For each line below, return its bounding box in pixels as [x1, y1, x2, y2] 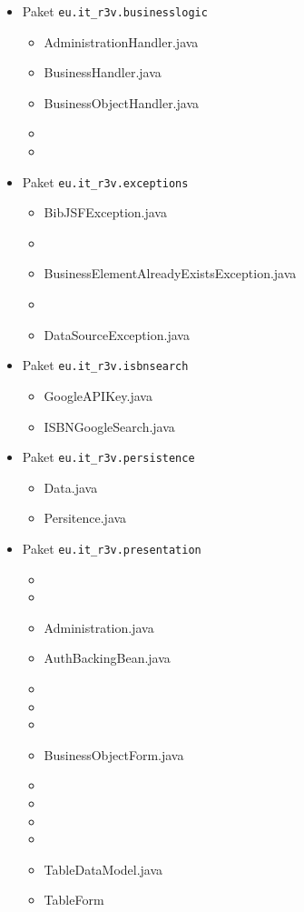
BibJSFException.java [44, 203, 167, 222]
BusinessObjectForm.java [44, 745, 184, 764]
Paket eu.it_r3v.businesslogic [22, 2, 208, 20]
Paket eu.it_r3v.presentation [22, 538, 201, 557]
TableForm [44, 890, 104, 909]
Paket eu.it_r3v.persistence [22, 447, 195, 466]
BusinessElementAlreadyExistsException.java [44, 264, 297, 283]
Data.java [44, 477, 98, 496]
